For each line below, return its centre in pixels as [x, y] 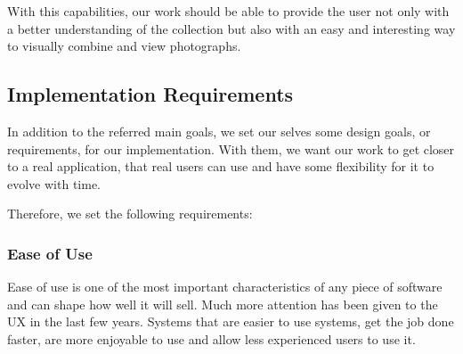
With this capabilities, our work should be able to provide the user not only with [228, 11]
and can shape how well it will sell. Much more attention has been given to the [223, 304]
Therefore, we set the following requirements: [130, 214]
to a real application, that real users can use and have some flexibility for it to [221, 166]
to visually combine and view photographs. [124, 46]
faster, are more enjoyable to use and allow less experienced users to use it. [211, 338]
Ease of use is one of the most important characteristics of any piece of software [225, 287]
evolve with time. [54, 183]
